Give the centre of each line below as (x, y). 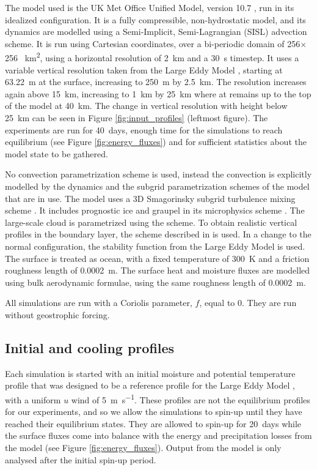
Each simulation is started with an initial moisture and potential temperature (150, 373)
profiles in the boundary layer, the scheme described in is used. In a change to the (158, 234)
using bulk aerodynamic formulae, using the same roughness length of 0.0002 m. (155, 282)
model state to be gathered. (56, 153)
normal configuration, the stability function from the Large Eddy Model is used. (155, 246)
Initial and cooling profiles (90, 347)
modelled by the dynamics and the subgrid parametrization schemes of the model (157, 186)
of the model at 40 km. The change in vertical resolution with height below (146, 106)
